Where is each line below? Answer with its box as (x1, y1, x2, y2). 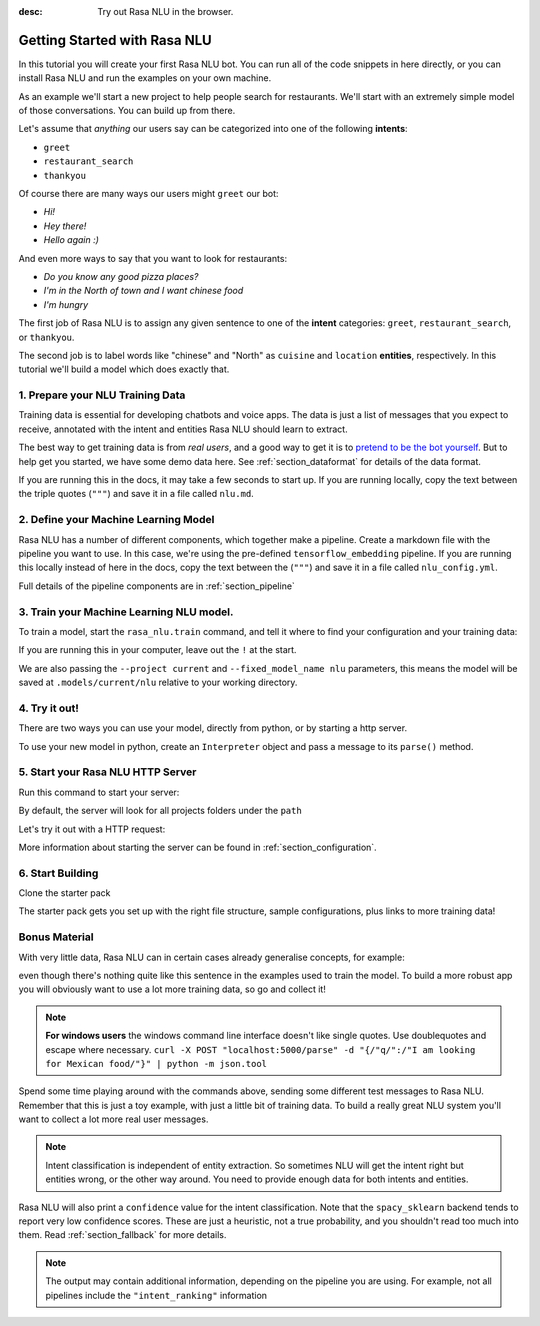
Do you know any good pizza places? (43, 270, 199, 282)
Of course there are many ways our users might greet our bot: (18, 188, 279, 200)
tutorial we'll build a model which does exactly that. (18, 363, 230, 375)
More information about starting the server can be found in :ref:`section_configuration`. (18, 841, 377, 853)
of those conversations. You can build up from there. (18, 105, 236, 117)
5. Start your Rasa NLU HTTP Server (18, 765, 197, 779)
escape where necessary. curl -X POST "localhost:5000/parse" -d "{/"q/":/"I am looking (45, 1043, 476, 1055)
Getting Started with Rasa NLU (18, 31, 212, 49)
